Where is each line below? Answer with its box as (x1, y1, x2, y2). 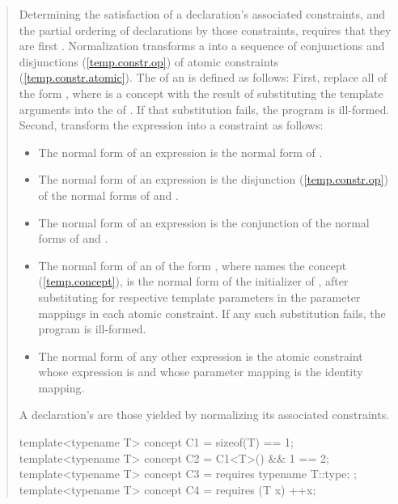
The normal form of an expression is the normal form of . (38, 143, 323, 160)
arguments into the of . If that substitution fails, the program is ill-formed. (19, 100, 390, 117)
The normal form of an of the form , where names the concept (38, 256, 347, 273)
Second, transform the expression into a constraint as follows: (19, 116, 324, 133)
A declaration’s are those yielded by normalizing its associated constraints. (19, 406, 390, 423)
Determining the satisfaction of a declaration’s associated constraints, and (19, 6, 386, 22)
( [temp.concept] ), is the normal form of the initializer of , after (38, 273, 349, 290)
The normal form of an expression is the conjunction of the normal (38, 214, 370, 231)
